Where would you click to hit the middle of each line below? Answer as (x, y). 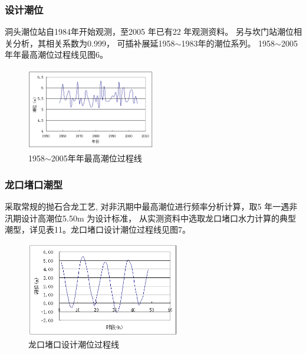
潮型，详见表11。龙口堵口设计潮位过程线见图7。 (98, 229)
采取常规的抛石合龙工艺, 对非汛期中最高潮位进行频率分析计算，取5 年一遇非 (151, 206)
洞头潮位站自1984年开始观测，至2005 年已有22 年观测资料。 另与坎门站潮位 (149, 32)
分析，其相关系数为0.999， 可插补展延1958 (94, 43)
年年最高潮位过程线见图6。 (56, 54)
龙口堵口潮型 (34, 184)
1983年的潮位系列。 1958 (228, 43)
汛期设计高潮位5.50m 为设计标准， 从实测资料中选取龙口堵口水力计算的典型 (150, 218)
